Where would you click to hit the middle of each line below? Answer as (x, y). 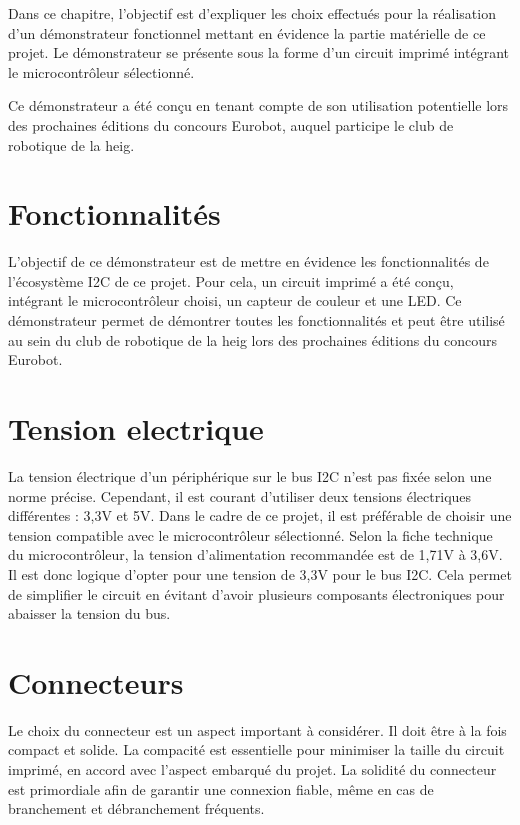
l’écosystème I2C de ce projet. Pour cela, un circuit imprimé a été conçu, (231, 280)
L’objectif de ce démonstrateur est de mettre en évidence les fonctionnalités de (248, 261)
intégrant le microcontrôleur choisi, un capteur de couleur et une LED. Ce (235, 300)
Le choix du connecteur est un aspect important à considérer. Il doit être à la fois (257, 729)
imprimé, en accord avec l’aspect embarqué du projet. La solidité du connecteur (252, 769)
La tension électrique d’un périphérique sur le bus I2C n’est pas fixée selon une (250, 475)
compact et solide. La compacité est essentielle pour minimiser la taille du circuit (256, 749)
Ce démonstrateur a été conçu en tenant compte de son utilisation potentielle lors (258, 105)
